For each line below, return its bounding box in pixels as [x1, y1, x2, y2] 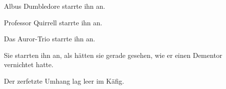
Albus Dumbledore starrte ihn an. [4, 1, 105, 11]
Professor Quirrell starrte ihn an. [4, 17, 102, 27]
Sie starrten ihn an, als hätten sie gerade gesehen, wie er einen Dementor [4, 50, 223, 60]
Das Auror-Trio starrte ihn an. [4, 34, 95, 44]
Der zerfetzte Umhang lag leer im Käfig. [4, 75, 124, 86]
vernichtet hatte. [4, 59, 54, 70]
